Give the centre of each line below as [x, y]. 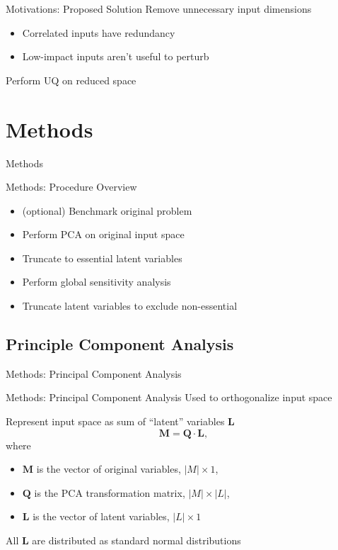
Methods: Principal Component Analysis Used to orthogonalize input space [169, 397]
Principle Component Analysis [120, 344]
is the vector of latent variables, [101, 516]
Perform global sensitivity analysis [97, 282]
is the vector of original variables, [109, 469]
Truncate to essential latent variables [102, 258]
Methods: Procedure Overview [71, 187]
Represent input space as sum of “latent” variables [115, 421]
